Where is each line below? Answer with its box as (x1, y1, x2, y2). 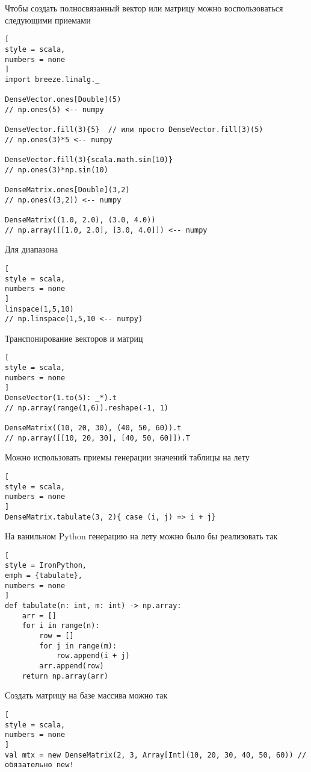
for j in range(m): (39, 641, 117, 650)
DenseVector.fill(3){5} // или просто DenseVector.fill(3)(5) (5, 125, 263, 134)
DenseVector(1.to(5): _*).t (5, 394, 117, 403)
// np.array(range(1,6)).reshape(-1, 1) (5, 403, 169, 412)
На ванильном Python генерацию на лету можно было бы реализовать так (5, 530, 278, 542)
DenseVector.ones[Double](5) (5, 95, 122, 104)
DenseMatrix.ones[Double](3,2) (5, 186, 130, 195)
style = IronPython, (5, 561, 87, 570)
